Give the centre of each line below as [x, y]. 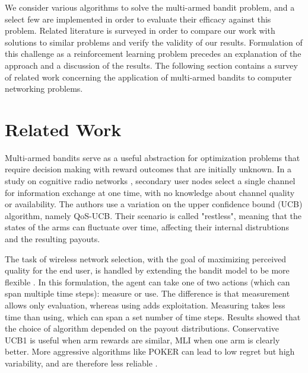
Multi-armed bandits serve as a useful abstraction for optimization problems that [153, 157]
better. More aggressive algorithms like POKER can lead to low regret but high [150, 351]
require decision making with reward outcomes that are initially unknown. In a [148, 169]
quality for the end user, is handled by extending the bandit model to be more [147, 270]
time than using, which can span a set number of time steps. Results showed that [153, 316]
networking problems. [44, 89]
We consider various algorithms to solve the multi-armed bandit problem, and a [150, 7]
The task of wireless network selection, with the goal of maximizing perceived [146, 258]
